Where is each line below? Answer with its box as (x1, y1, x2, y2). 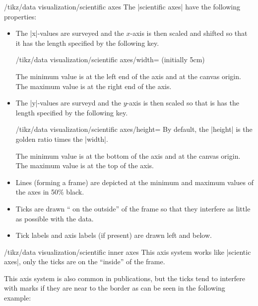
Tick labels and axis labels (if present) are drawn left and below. (15, 230, 212, 240)
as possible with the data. (15, 213, 94, 223)
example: (4, 293, 31, 303)
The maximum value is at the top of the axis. (15, 160, 154, 171)
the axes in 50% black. (15, 187, 84, 197)
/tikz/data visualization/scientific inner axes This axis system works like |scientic (4, 246, 251, 257)
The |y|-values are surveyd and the (15, 98, 121, 108)
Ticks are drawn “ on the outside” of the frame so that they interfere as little (15, 203, 251, 213)
